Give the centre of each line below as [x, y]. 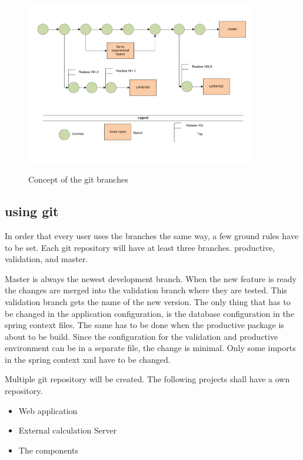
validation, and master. [46, 259]
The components [48, 450]
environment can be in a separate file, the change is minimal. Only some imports [150, 348]
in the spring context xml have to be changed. [88, 359]
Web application [48, 410]
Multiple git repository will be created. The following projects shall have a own [147, 379]
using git [32, 211]
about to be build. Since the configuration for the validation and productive [141, 336]
